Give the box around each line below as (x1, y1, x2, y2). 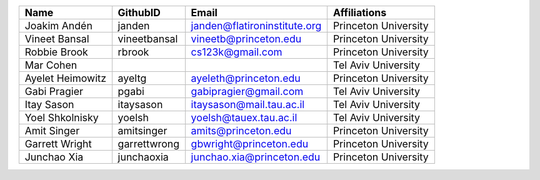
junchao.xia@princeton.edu (190, 150, 321, 164)
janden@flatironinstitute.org (190, 19, 322, 32)
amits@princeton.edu (190, 124, 292, 137)
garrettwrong (117, 137, 180, 150)
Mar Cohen (24, 58, 78, 72)
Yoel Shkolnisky (24, 111, 99, 124)
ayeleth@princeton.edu (190, 71, 301, 85)
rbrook (117, 45, 150, 59)
